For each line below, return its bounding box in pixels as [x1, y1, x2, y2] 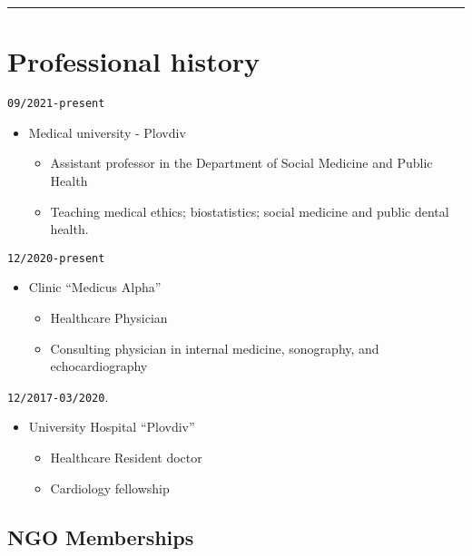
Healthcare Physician [50, 308, 168, 327]
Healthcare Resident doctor [50, 448, 202, 467]
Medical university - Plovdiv [28, 122, 186, 141]
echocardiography [50, 356, 148, 376]
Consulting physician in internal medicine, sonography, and [50, 338, 379, 357]
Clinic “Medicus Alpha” [28, 278, 162, 297]
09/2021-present [7, 97, 105, 111]
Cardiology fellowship [50, 478, 170, 497]
